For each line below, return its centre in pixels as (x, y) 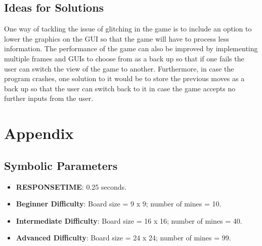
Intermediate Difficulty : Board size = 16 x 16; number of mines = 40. (129, 220)
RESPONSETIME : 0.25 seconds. (71, 186)
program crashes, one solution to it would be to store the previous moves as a (124, 78)
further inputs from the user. (49, 98)
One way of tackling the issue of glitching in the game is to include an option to (128, 29)
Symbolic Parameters (61, 165)
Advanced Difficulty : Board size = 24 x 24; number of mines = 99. (123, 238)
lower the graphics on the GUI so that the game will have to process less (117, 38)
